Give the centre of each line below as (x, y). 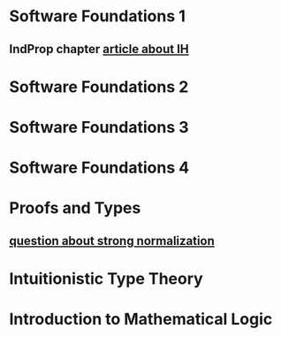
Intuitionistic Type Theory (106, 278)
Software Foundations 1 (97, 16)
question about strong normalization (112, 241)
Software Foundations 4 (99, 168)
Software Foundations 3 (99, 127)
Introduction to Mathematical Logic (141, 319)
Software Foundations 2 (99, 87)
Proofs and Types (75, 208)
